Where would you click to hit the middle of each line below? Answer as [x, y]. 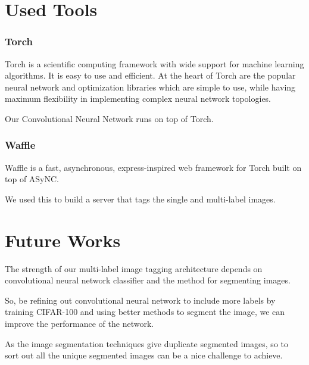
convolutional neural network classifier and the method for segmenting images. [148, 280]
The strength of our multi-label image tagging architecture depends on [134, 268]
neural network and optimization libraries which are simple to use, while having [150, 87]
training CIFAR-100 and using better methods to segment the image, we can [145, 312]
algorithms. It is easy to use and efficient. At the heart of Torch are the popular [150, 75]
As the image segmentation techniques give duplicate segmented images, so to [146, 343]
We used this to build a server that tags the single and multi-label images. [140, 199]
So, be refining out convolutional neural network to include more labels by [140, 300]
